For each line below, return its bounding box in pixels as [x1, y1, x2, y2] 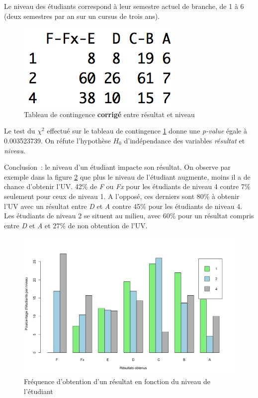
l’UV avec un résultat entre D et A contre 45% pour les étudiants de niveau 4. [4, 200, 243, 211]
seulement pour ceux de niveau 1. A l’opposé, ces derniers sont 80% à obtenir [4, 191, 240, 201]
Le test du [4, 126, 35, 136]
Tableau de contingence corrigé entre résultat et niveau [24, 109, 195, 119]
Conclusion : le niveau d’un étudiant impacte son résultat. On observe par [4, 162, 231, 172]
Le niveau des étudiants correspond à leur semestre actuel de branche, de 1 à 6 [4, 1, 244, 11]
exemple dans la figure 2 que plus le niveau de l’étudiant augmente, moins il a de [4, 171, 251, 182]
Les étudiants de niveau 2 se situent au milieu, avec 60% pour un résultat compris [4, 210, 254, 221]
